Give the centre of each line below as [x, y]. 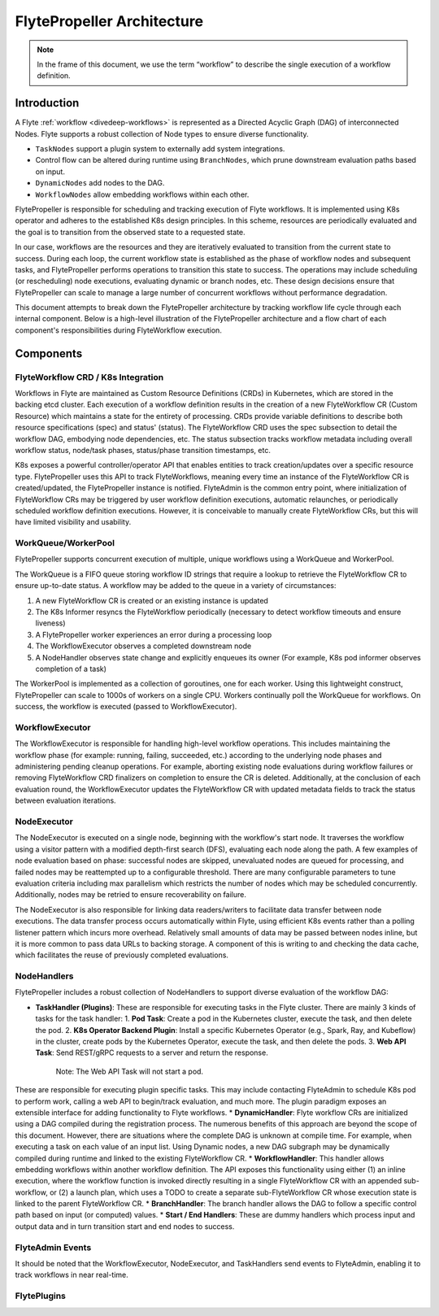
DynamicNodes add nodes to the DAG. [100, 183]
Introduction [47, 103]
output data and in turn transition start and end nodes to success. [125, 1226]
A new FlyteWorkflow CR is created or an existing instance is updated [152, 600]
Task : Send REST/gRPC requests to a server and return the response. [152, 1052]
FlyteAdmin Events [53, 1247]
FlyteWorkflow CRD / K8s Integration [89, 377]
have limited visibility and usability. [73, 522]
